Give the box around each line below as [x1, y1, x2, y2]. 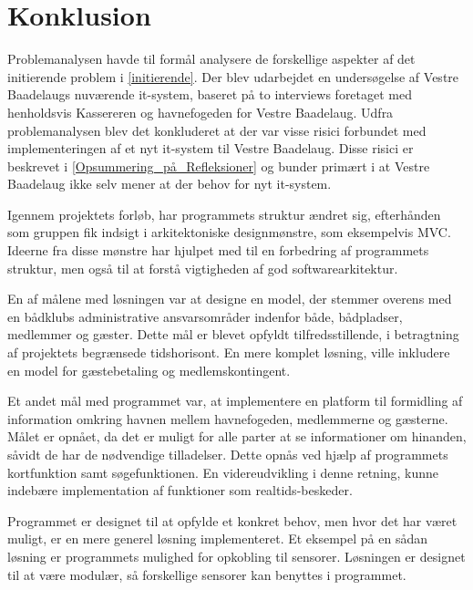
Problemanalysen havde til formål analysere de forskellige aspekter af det [7, 49, 416, 68]
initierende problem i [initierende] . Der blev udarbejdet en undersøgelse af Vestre [7, 67, 459, 86]
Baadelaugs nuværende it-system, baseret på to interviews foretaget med [7, 85, 413, 104]
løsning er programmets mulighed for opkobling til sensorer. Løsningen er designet [7, 546, 466, 565]
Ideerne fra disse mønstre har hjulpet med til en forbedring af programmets [7, 241, 429, 260]
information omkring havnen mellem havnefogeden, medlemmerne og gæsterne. [7, 409, 448, 428]
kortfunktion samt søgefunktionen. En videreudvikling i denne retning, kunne [7, 462, 439, 481]
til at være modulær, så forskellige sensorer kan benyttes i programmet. [7, 564, 406, 584]
